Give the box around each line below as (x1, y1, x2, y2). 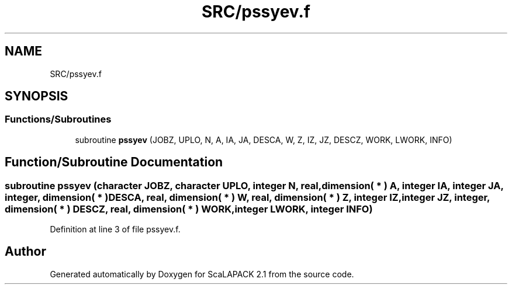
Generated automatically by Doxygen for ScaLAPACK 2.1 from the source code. (50, 269, 354, 279)
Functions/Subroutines (5, 113, 112, 126)
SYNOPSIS (5, 89, 68, 104)
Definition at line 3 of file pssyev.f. (50, 224, 181, 235)
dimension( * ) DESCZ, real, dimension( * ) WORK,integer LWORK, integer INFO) (5, 203, 373, 215)
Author (5, 244, 46, 259)
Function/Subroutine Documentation (5, 155, 223, 170)
